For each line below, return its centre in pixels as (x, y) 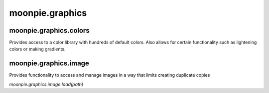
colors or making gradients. (37, 49)
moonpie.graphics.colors (49, 30)
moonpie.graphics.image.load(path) (46, 84)
